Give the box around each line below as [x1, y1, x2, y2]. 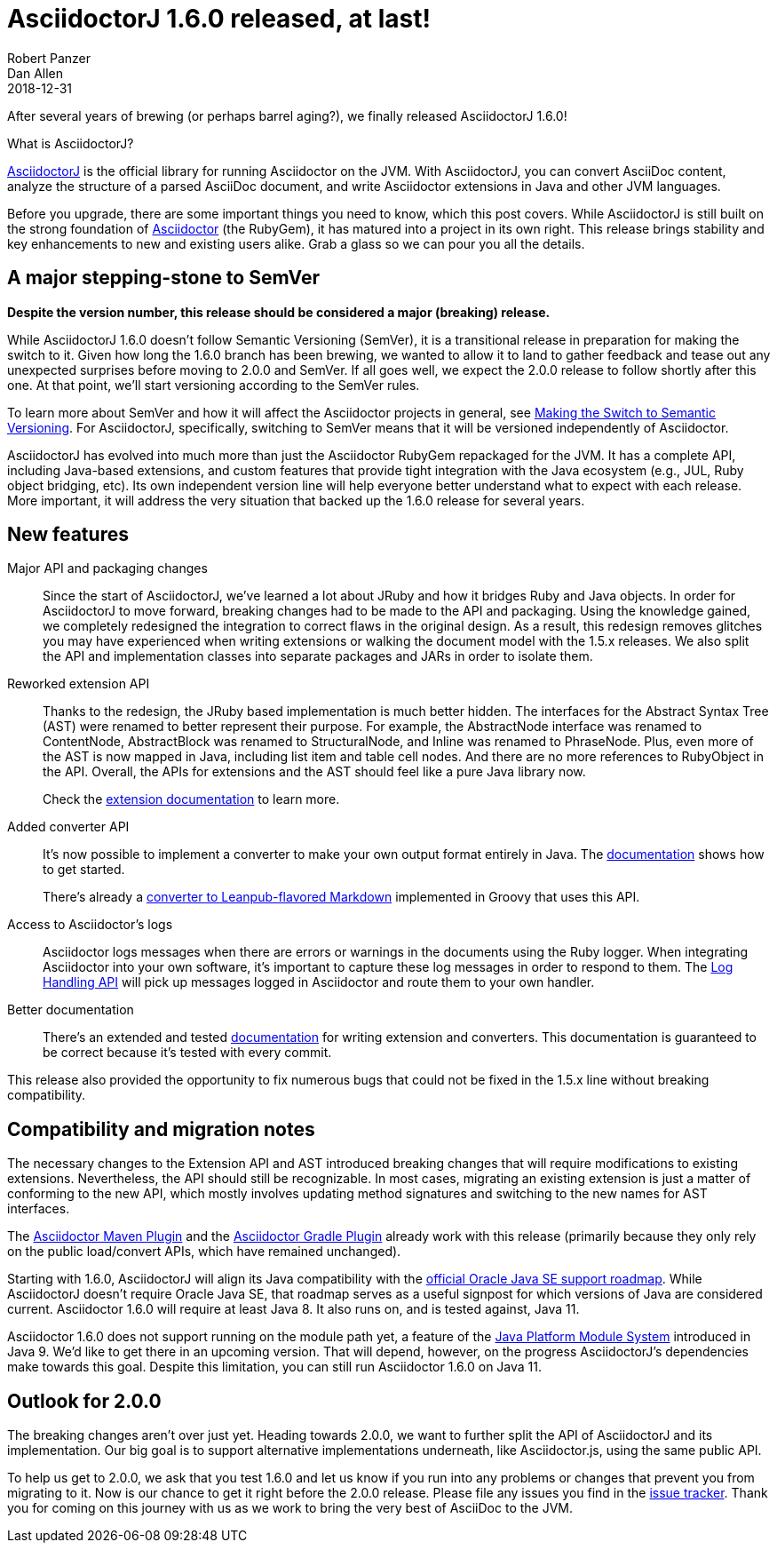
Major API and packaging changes [7, 560, 208, 576]
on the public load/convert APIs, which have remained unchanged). [7, 1244, 401, 1260]
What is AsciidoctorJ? [7, 135, 134, 151]
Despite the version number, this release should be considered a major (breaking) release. [7, 304, 551, 320]
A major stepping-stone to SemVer [7, 266, 321, 290]
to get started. [43, 862, 125, 878]
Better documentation [7, 1002, 134, 1018]
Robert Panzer [7, 50, 91, 66]
